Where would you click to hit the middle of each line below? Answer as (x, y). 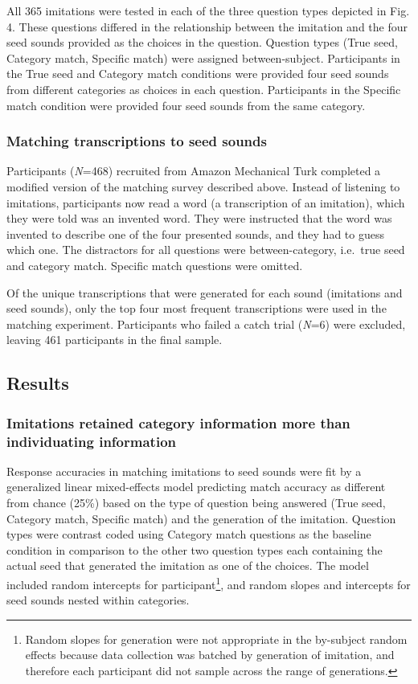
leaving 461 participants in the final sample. (115, 340)
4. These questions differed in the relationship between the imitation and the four (207, 26)
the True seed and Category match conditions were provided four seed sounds (198, 74)
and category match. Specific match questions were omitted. (155, 265)
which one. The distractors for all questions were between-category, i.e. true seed (206, 250)
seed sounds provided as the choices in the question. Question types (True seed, (202, 42)
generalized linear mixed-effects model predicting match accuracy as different (196, 487)
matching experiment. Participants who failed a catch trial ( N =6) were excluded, (206, 324)
